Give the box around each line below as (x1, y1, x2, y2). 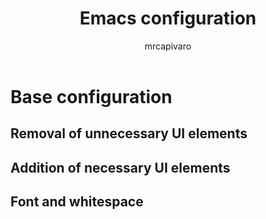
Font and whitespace (10, 193, 144, 211)
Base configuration (10, 85, 173, 108)
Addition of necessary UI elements (10, 159, 231, 176)
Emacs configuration (79, 7, 257, 30)
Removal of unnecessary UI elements (10, 125, 248, 142)
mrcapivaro (144, 40, 192, 52)
